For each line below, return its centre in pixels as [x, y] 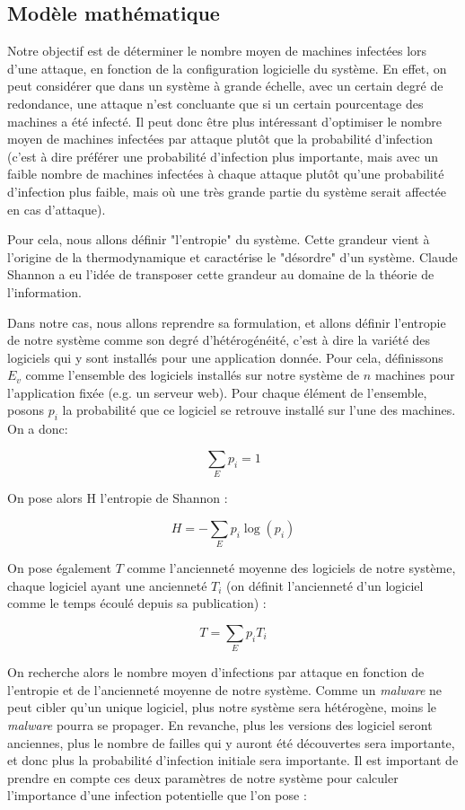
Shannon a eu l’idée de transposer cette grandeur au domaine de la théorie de [221, 274]
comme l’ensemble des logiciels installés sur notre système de [193, 375]
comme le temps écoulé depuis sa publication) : [137, 603]
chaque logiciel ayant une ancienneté [107, 585]
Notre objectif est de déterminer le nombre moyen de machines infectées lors [217, 51]
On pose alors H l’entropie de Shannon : [118, 498]
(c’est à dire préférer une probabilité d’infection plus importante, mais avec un [223, 156]
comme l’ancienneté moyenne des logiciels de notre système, [291, 568]
